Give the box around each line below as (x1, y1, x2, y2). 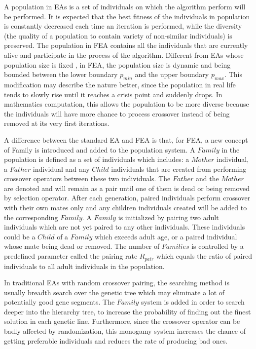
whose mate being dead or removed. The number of (4, 241, 160, 251)
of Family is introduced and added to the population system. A (4, 144, 195, 155)
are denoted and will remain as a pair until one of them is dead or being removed (4, 183, 250, 193)
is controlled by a (191, 241, 244, 251)
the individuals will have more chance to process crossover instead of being (4, 108, 230, 118)
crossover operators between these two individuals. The (4, 173, 171, 184)
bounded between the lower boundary (4, 69, 118, 79)
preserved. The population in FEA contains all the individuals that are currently (4, 40, 248, 50)
